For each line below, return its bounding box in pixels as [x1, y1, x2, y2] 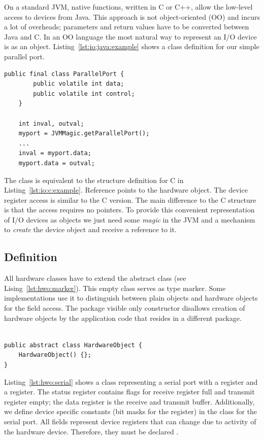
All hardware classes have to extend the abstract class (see [4, 273, 186, 283]
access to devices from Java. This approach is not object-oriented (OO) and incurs [4, 11, 260, 22]
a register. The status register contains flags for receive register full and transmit [4, 386, 255, 397]
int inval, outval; [18, 120, 84, 127]
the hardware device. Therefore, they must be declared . [4, 426, 179, 436]
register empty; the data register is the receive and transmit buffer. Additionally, [4, 396, 255, 407]
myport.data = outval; [18, 159, 95, 167]
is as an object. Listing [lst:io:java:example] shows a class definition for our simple [4, 41, 259, 52]
